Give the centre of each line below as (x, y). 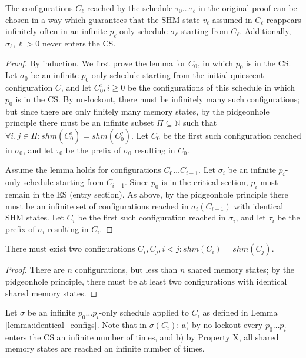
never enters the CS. (79, 43)
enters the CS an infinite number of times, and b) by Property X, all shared (142, 337)
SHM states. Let (35, 217)
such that (200, 123)
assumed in (232, 19)
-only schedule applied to (144, 312)
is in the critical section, (205, 182)
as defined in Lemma (240, 312)
